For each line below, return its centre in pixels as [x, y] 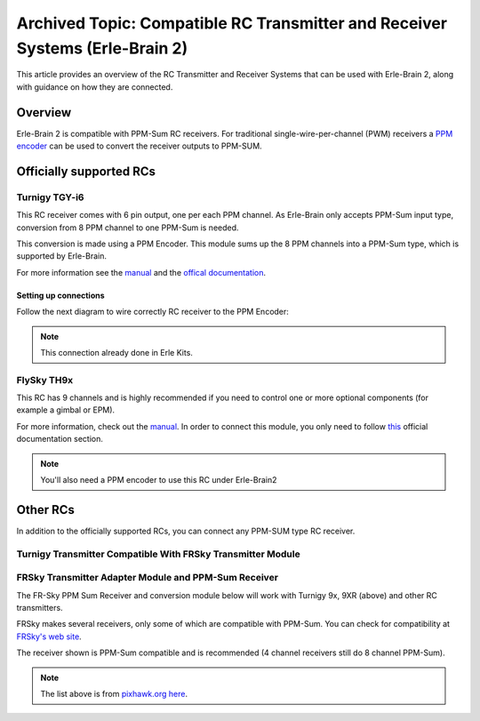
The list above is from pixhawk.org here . [114, 693]
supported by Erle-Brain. [61, 256]
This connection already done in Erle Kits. [116, 352]
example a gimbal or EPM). [66, 410]
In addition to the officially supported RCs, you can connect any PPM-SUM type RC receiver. [186, 531]
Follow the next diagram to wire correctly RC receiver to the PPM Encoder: [152, 312]
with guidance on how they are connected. [95, 87]
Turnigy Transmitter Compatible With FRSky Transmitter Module [159, 554]
